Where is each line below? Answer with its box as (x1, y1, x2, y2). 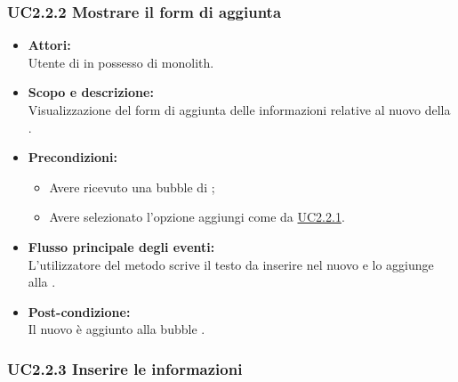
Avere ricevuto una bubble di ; (49, 177, 215, 196)
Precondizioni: (28, 148, 117, 167)
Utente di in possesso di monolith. (28, 53, 214, 71)
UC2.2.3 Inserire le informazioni (7, 357, 243, 379)
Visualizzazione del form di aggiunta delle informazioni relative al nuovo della (28, 101, 451, 118)
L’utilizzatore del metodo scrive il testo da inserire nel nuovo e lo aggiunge (28, 255, 434, 273)
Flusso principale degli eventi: (28, 237, 215, 256)
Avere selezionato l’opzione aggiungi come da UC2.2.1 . (49, 207, 345, 226)
